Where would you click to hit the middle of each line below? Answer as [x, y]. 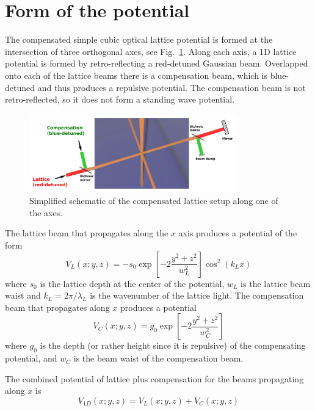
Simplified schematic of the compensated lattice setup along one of [154, 201]
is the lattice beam [276, 283]
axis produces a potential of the [238, 233]
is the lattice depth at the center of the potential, [132, 283]
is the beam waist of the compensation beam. [158, 358]
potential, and [31, 358]
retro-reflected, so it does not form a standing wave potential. [120, 99]
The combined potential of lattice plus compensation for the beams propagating [154, 378]
